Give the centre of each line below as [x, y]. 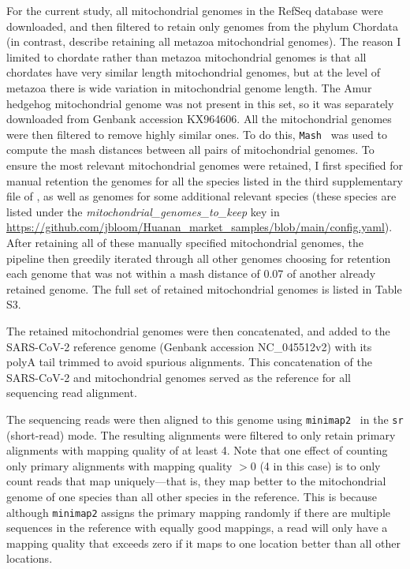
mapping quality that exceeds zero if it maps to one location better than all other [203, 543]
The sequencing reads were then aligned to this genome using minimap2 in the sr [205, 419]
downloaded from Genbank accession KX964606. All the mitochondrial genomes [199, 119]
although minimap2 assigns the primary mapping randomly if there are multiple [199, 512]
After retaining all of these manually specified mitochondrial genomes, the [185, 242]
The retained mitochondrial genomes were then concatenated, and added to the [198, 330]
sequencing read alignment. [72, 393]
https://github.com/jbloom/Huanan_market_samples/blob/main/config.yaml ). [199, 227]
